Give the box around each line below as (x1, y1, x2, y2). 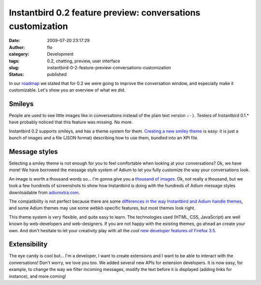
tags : (9, 58, 20, 64)
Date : (9, 38, 20, 44)
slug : (9, 64, 19, 70)
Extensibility (9, 240, 48, 249)
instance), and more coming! (9, 273, 66, 279)
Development (47, 51, 74, 57)
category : (9, 51, 29, 57)
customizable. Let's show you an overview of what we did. (9, 87, 126, 93)
